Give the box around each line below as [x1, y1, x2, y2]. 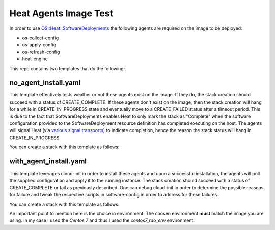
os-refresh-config [22, 49, 60, 55]
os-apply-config [22, 42, 57, 48]
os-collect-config [22, 35, 59, 41]
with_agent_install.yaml [9, 157, 87, 166]
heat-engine [22, 56, 48, 62]
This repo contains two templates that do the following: [9, 65, 125, 71]
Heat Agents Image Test [9, 8, 114, 19]
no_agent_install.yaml [9, 79, 81, 87]
